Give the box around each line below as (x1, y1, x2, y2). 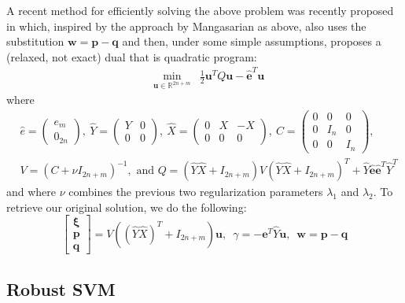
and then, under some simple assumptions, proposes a (122, 33, 381, 50)
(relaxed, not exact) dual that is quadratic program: (6, 48, 257, 65)
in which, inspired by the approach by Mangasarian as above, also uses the (6, 17, 366, 34)
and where (6, 183, 57, 200)
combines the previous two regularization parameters (68, 183, 323, 200)
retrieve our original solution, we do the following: (6, 198, 247, 215)
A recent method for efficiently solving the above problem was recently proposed (6, 2, 394, 18)
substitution (6, 33, 64, 50)
